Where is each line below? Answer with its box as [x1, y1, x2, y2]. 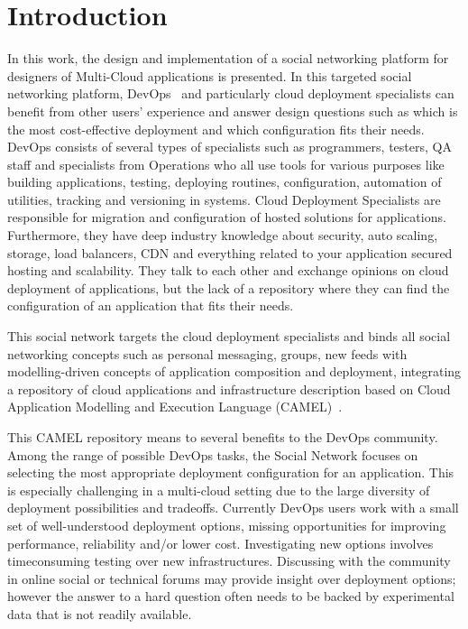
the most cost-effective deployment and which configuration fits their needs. [7, 119, 425, 138]
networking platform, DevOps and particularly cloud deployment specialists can [7, 84, 454, 103]
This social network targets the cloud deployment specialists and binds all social [7, 327, 451, 346]
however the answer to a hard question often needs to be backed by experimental [7, 587, 454, 606]
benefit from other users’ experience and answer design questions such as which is [7, 101, 458, 120]
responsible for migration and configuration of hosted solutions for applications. [7, 208, 446, 227]
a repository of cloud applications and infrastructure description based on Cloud [7, 379, 451, 398]
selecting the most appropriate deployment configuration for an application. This [7, 463, 454, 482]
